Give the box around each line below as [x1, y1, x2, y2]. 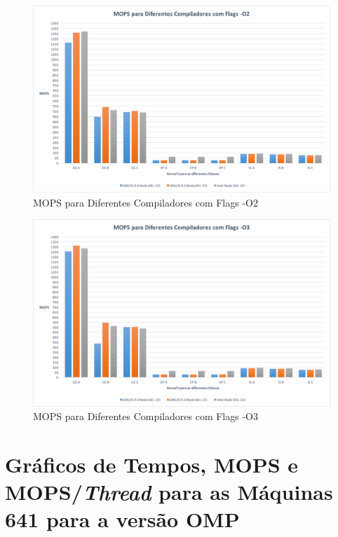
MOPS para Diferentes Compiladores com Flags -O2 [33, 195, 258, 209]
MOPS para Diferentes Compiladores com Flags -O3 [33, 409, 258, 424]
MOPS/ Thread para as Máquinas [5, 477, 333, 507]
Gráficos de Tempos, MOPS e [5, 450, 299, 479]
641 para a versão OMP [5, 505, 240, 533]
